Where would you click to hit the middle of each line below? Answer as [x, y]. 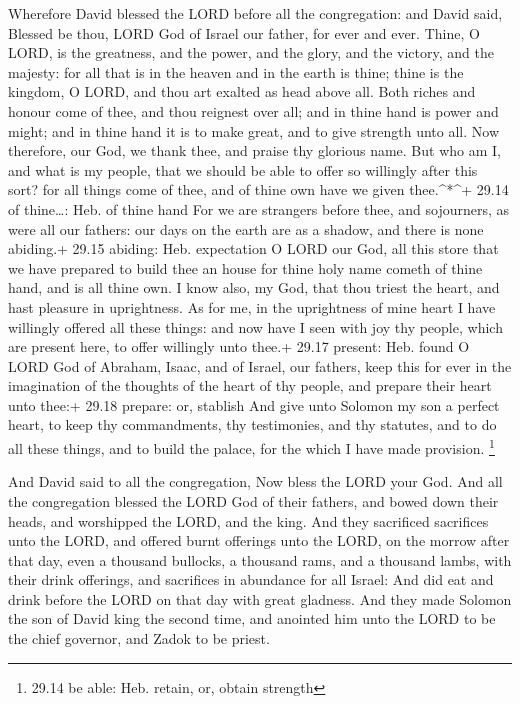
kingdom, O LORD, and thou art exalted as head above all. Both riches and [242, 91]
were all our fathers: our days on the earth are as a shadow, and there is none [246, 228]
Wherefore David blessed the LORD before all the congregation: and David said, [255, 13]
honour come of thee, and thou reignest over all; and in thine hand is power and [253, 110]
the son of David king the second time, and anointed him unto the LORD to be [252, 618]
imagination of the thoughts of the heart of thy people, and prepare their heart [250, 385]
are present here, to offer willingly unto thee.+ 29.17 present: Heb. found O [239, 346]
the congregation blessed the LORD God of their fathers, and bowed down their [253, 500]
